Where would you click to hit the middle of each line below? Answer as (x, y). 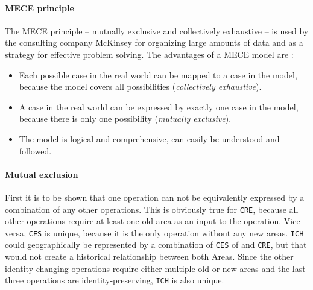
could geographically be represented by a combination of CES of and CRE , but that (156, 244)
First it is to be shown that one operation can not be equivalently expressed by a (155, 197)
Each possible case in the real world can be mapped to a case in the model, (158, 74)
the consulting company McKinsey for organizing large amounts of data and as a (154, 43)
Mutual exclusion (42, 174)
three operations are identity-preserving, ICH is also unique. (115, 280)
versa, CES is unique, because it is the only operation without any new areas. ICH (154, 232)
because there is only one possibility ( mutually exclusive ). (125, 118)
